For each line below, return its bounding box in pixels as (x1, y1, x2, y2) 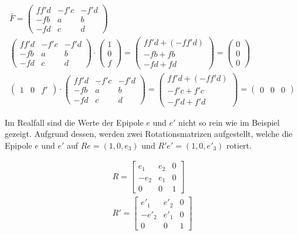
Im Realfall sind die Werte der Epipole (5, 116, 144, 128)
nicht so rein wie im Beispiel (178, 116, 280, 128)
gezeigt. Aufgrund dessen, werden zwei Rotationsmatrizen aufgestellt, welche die (5, 127, 293, 140)
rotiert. (226, 139, 252, 151)
